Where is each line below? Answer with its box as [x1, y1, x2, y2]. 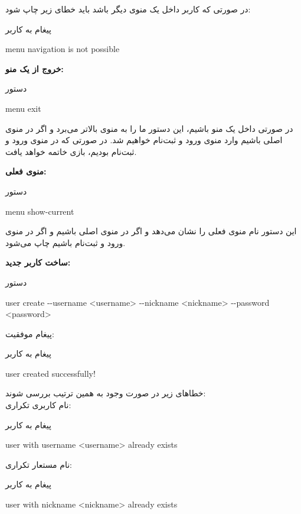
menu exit [5, 102, 41, 114]
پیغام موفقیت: [5, 327, 54, 340]
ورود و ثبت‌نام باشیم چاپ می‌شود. [5, 236, 126, 248]
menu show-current [5, 205, 74, 217]
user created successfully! [5, 367, 96, 379]
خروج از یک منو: [5, 62, 64, 75]
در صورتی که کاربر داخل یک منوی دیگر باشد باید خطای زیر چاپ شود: [5, 3, 251, 15]
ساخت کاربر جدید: [5, 256, 71, 269]
